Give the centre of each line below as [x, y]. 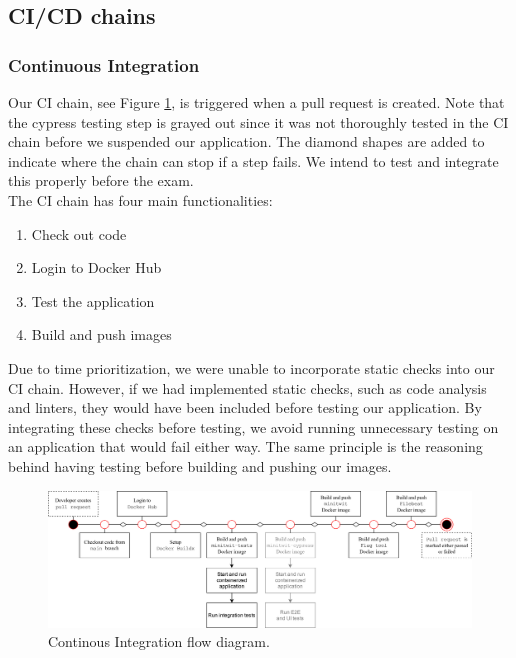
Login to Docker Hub [96, 267]
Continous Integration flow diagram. [159, 641]
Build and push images [101, 334]
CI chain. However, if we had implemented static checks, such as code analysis [247, 387]
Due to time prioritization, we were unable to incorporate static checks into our [251, 367]
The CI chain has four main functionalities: [140, 199]
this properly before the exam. [101, 180]
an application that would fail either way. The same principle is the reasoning [245, 446]
